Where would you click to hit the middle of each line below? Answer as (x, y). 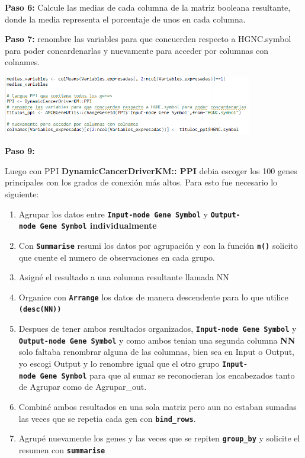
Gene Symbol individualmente (98, 225)
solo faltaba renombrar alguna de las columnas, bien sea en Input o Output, (156, 352)
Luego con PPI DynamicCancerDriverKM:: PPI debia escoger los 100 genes (151, 170)
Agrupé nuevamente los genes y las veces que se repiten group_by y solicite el (159, 438)
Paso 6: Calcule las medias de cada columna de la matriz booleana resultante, (148, 7)
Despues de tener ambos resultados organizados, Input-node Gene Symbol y (158, 329)
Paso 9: (20, 151)
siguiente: (22, 194)
